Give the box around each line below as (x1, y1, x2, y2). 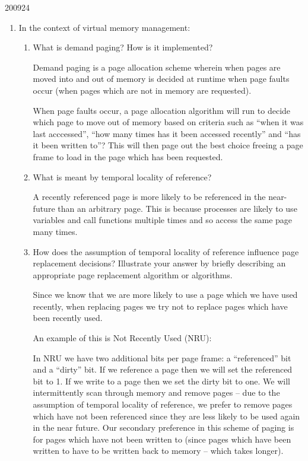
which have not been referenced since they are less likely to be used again (33, 409, 300, 422)
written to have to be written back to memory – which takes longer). (33, 444, 284, 457)
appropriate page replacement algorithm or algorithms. (33, 268, 233, 281)
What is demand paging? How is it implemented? (33, 41, 213, 53)
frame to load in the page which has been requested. (33, 150, 223, 163)
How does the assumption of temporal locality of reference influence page (33, 245, 299, 257)
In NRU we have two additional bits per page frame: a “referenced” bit (33, 351, 291, 364)
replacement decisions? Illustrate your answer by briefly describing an (33, 257, 286, 269)
